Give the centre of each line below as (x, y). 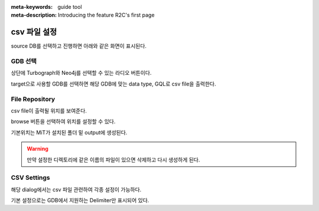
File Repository (33, 99)
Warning (38, 149)
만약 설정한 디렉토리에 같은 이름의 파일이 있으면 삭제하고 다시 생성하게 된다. (113, 160)
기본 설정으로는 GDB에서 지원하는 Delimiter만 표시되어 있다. (80, 200)
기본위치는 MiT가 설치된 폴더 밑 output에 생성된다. (69, 132)
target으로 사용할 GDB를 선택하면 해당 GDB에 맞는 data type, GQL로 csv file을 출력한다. (113, 84)
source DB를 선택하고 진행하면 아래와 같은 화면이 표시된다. (79, 46)
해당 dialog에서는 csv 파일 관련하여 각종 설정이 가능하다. (76, 189)
